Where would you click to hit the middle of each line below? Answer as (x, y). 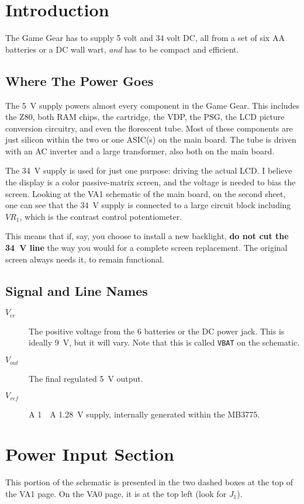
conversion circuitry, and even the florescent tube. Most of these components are (149, 128)
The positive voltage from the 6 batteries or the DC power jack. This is (157, 331)
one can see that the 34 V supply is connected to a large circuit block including (148, 205)
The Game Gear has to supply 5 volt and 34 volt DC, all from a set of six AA (145, 38)
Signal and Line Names (77, 290)
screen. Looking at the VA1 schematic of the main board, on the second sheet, (146, 193)
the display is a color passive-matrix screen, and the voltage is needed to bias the (151, 182)
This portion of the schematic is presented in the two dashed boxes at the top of (149, 482)
